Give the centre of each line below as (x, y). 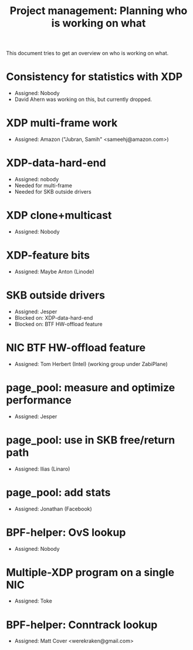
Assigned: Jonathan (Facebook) (53, 509)
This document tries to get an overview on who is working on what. (87, 53)
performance (39, 400)
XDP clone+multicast (59, 216)
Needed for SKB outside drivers (53, 192)
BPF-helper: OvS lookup (66, 532)
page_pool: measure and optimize (91, 387)
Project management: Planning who (99, 11)
